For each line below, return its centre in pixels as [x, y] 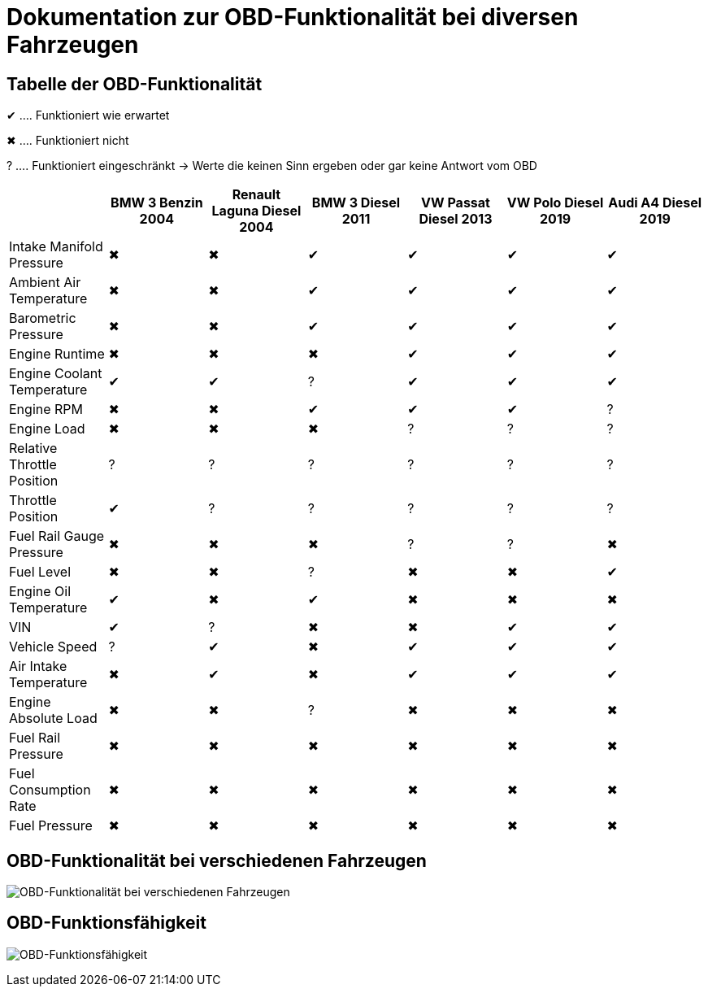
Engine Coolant [56, 374]
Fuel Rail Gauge [57, 536]
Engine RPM [46, 409]
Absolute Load [53, 719]
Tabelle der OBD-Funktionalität [135, 84]
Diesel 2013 [456, 219]
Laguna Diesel [256, 211]
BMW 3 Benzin [157, 203]
